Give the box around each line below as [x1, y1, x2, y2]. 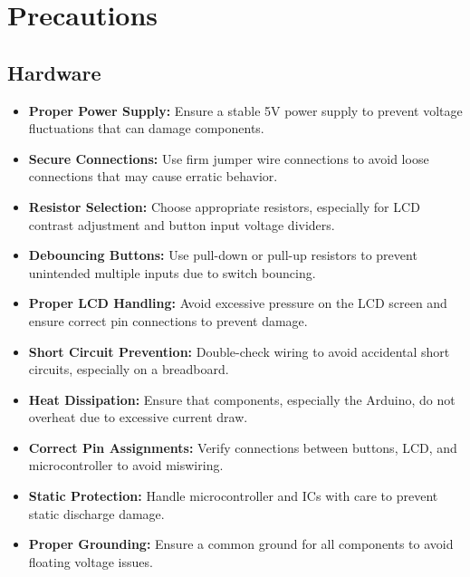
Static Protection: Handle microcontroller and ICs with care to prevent [28, 486, 438, 505]
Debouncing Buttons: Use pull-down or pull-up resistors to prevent [28, 245, 417, 264]
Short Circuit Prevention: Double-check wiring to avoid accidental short [28, 341, 450, 361]
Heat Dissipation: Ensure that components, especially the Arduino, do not [28, 389, 456, 409]
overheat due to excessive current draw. [28, 408, 248, 427]
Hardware [7, 58, 101, 86]
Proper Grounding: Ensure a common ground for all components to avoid [28, 534, 454, 553]
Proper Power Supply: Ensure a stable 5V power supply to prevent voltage [28, 101, 463, 120]
